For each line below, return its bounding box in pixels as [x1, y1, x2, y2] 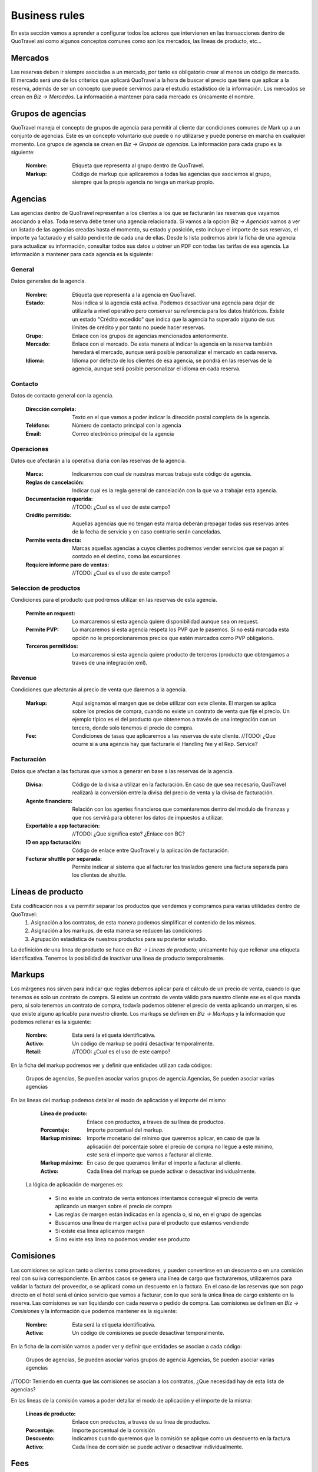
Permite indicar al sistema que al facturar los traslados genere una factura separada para [72, 863, 289, 870]
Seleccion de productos [11, 584, 81, 592]
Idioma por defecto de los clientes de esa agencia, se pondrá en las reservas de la [72, 357, 272, 364]
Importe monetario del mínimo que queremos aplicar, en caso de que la [87, 1135, 260, 1142]
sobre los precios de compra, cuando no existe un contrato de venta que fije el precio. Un [72, 707, 290, 715]
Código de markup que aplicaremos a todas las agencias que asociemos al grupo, [72, 170, 271, 177]
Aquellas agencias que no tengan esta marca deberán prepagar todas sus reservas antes [72, 520, 289, 527]
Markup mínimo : [40, 1135, 82, 1142]
